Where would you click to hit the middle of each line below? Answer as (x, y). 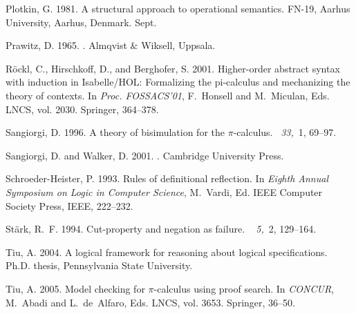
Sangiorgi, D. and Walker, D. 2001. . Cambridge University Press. (145, 155)
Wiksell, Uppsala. (178, 45)
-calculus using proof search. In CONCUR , (244, 288)
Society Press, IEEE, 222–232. (69, 205)
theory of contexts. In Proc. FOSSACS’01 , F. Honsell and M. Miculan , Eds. (168, 95)
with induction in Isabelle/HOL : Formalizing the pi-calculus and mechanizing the (178, 82)
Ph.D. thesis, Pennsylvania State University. (99, 265)
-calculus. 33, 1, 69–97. (285, 132)
